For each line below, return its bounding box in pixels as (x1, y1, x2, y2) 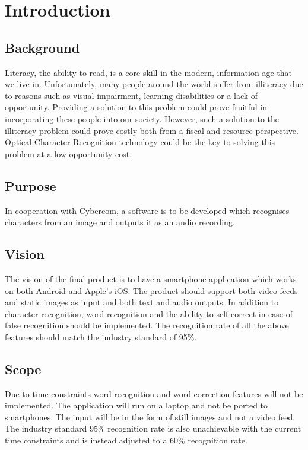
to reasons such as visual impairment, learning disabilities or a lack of (5, 89, 258, 101)
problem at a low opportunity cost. (5, 147, 132, 159)
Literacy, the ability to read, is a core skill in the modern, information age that (5, 66, 292, 78)
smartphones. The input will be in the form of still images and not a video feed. (5, 410, 296, 423)
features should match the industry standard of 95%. (5, 330, 197, 343)
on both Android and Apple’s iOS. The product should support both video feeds (5, 284, 298, 296)
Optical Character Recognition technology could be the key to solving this (5, 136, 275, 148)
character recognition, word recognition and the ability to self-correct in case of (5, 307, 293, 320)
